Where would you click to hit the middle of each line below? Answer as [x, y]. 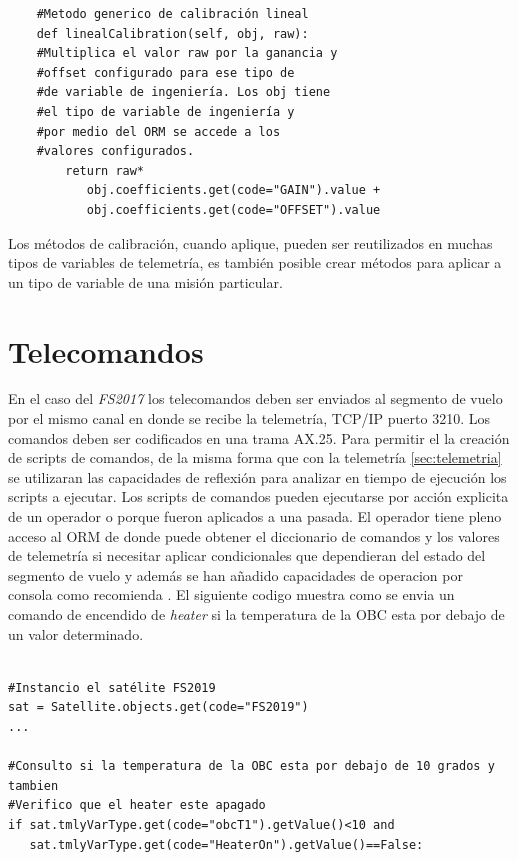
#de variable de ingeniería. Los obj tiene [183, 92]
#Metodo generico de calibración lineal [172, 14]
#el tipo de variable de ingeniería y [165, 111]
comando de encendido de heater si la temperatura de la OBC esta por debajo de [256, 613]
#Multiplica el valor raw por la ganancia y [187, 53]
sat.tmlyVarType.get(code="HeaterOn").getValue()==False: [226, 844]
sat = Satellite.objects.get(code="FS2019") [158, 707]
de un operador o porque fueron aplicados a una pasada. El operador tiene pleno [255, 516]
